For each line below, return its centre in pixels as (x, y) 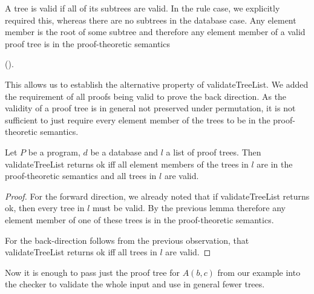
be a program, (54, 152)
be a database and (124, 152)
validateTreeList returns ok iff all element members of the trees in (127, 164)
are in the (275, 164)
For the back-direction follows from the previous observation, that (127, 240)
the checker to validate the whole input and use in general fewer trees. (135, 284)
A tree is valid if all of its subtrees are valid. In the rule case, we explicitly (142, 8)
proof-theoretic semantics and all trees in (81, 176)
